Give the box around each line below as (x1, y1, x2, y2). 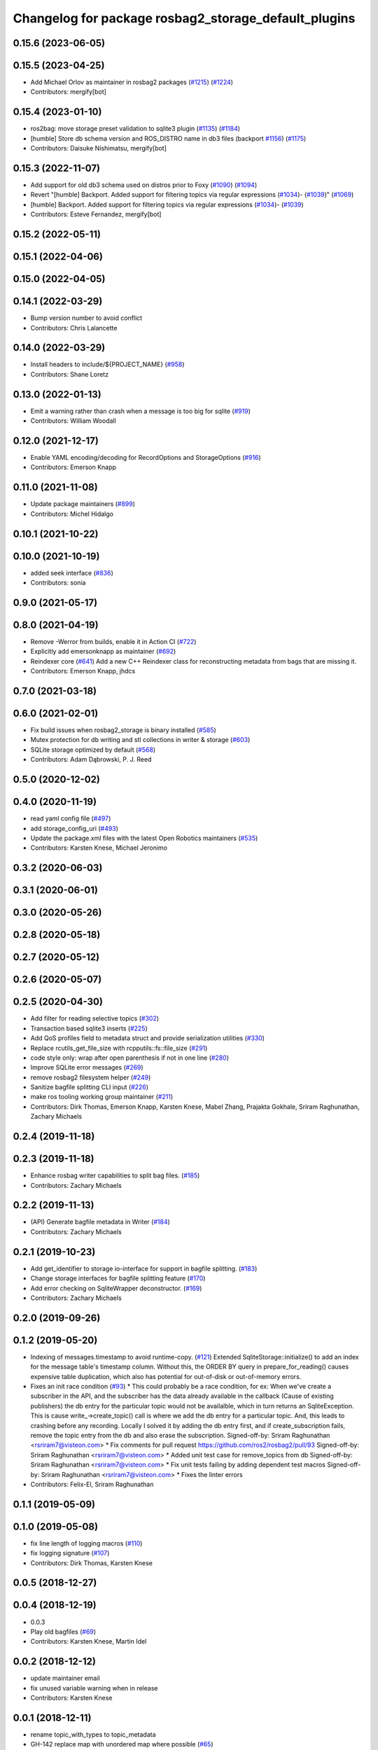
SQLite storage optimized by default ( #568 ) (30, 745, 156, 754)
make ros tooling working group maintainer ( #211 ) (30, 1093, 174, 1101)
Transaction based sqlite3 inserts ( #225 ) (30, 1024, 148, 1032)
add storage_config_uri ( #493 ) (30, 824, 119, 832)
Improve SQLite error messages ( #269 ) (30, 1063, 143, 1072)
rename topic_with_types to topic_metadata (30, 1730, 157, 1739)
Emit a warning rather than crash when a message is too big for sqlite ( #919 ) (30, 407, 251, 415)
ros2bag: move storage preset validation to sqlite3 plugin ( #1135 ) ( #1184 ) (30, 125, 241, 133)
